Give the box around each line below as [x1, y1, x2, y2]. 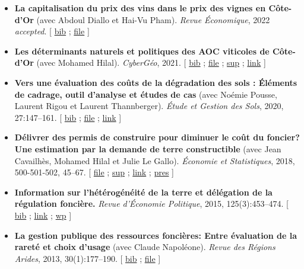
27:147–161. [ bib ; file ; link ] [14, 111, 122, 123]
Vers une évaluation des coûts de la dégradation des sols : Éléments [14, 76, 297, 88]
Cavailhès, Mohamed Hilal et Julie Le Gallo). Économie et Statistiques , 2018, [14, 154, 295, 166]
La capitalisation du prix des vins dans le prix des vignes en [14, 2, 266, 14]
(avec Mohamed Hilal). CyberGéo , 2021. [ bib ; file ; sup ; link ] [36, 56, 266, 69]
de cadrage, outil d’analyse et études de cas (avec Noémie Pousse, [14, 88, 277, 100]
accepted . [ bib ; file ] [14, 25, 90, 37]
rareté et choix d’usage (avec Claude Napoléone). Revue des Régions [14, 241, 275, 253]
